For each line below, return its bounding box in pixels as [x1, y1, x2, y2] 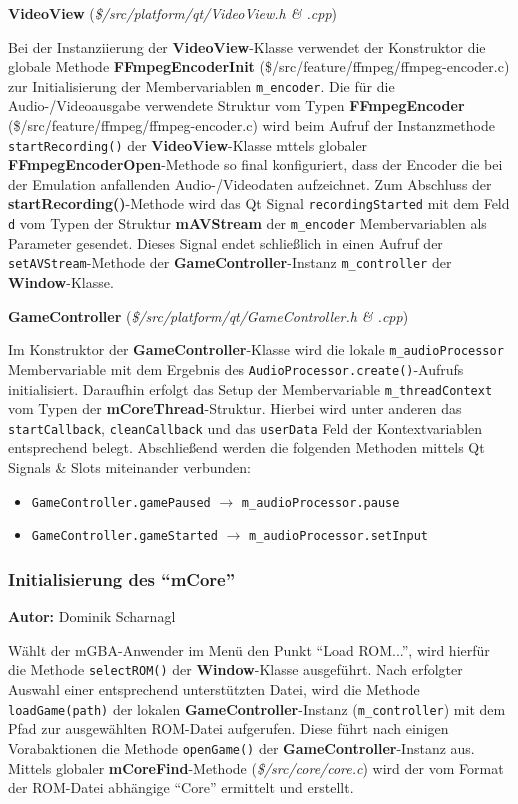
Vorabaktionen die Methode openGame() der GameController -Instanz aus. [8, 737, 475, 758]
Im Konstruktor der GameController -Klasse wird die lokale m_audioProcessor [8, 339, 504, 360]
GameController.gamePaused [31, 495, 211, 510]
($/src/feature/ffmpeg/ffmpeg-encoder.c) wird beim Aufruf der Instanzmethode [8, 115, 495, 136]
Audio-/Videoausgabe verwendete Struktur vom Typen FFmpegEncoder [8, 95, 465, 116]
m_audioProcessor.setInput [249, 529, 428, 544]
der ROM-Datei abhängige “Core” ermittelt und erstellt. [8, 777, 354, 798]
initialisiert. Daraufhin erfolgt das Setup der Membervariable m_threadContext [8, 378, 493, 399]
